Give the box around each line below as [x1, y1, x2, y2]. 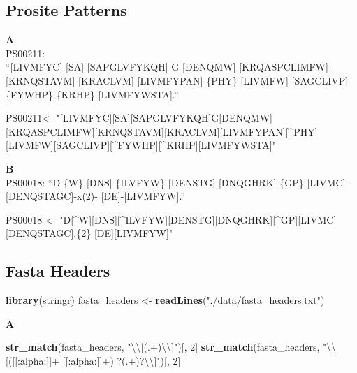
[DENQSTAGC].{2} [6, 226, 92, 240]
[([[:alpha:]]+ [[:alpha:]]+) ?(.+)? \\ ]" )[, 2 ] [6, 353, 181, 367]
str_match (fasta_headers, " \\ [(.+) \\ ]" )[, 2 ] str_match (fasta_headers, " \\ [6, 339, 337, 354]
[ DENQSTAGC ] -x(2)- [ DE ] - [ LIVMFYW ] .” [6, 189, 185, 203]
